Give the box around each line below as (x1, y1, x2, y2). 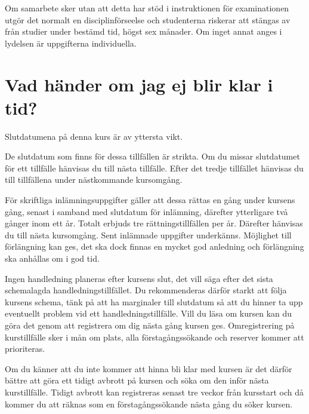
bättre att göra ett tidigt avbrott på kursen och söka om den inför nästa (5, 374, 269, 387)
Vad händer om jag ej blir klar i (5, 72, 273, 96)
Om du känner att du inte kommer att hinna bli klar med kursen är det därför (5, 362, 292, 375)
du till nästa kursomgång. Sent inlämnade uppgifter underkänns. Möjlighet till (5, 228, 292, 241)
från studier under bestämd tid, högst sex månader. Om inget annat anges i (5, 25, 282, 38)
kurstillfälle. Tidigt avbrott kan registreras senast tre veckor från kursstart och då (5, 385, 304, 398)
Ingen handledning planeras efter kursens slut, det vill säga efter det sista (5, 272, 273, 284)
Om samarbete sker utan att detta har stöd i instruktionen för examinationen (5, 2, 289, 14)
